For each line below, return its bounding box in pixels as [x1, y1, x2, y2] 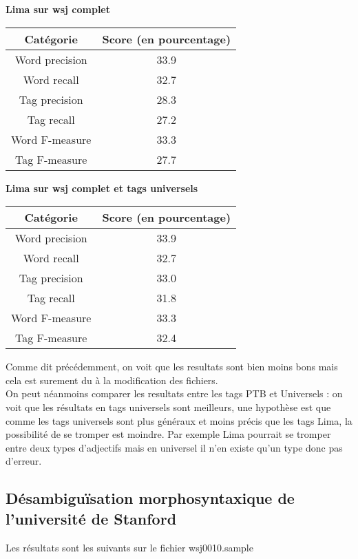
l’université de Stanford [6, 507, 177, 529]
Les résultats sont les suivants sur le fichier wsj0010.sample [6, 540, 253, 554]
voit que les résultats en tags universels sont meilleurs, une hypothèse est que [6, 399, 331, 414]
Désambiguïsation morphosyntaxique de [6, 487, 295, 509]
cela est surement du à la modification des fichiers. [6, 372, 218, 387]
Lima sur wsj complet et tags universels [6, 180, 198, 195]
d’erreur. [6, 454, 42, 468]
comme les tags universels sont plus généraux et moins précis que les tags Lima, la [6, 413, 352, 428]
